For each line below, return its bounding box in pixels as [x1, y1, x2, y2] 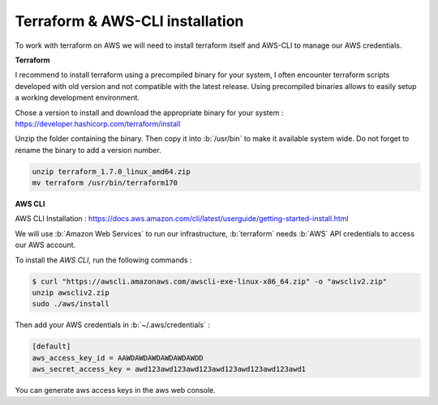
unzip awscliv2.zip [32, 288, 109, 297]
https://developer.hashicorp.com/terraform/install [15, 118, 181, 129]
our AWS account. [15, 240, 76, 250]
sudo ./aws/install [32, 300, 109, 309]
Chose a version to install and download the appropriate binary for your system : [15, 108, 284, 117]
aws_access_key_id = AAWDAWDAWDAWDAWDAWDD [32, 353, 204, 362]
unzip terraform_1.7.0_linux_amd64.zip [32, 167, 191, 176]
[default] [32, 342, 71, 352]
